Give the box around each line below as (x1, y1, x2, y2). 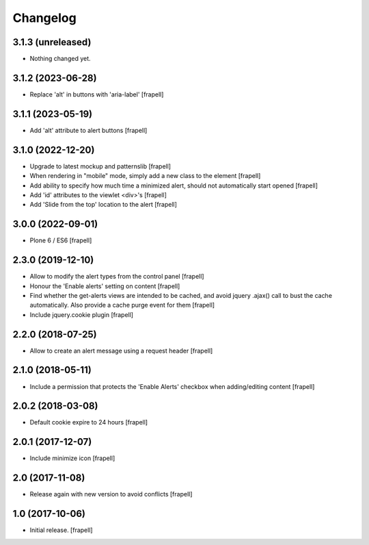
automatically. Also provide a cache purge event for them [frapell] (29, 301, 215, 309)
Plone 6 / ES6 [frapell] (29, 236, 92, 244)
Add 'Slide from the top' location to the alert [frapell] (29, 201, 178, 209)
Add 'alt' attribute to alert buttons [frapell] (29, 126, 148, 134)
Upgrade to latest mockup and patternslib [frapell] (29, 162, 171, 170)
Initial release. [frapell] (29, 526, 93, 534)
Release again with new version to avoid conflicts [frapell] (29, 490, 193, 498)
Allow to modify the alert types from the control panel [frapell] (29, 272, 204, 281)
